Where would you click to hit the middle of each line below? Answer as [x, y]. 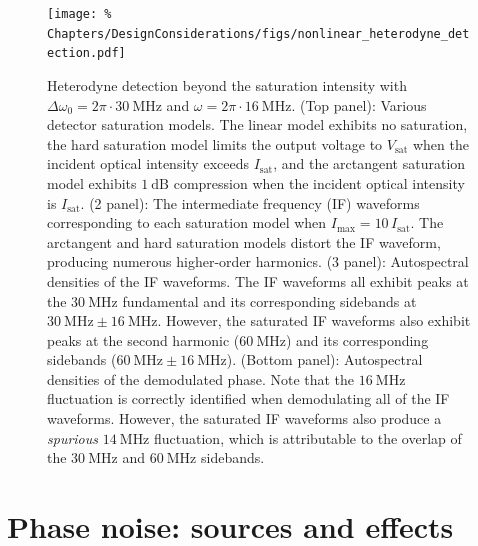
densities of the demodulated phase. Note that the [201, 378]
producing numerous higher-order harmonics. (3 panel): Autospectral [258, 261]
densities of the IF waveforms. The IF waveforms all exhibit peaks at [258, 280]
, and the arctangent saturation [369, 163]
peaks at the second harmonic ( [143, 339]
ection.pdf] [86, 53]
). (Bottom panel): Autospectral [324, 359]
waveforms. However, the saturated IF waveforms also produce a [244, 418]
